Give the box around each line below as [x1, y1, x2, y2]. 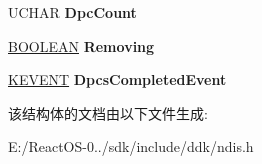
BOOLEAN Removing [8, 35, 155, 56]
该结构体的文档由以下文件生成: [8, 102, 208, 123]
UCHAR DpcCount [8, 2, 137, 22]
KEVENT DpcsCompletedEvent [8, 69, 227, 90]
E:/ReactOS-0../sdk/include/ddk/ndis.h [8, 136, 254, 157]
